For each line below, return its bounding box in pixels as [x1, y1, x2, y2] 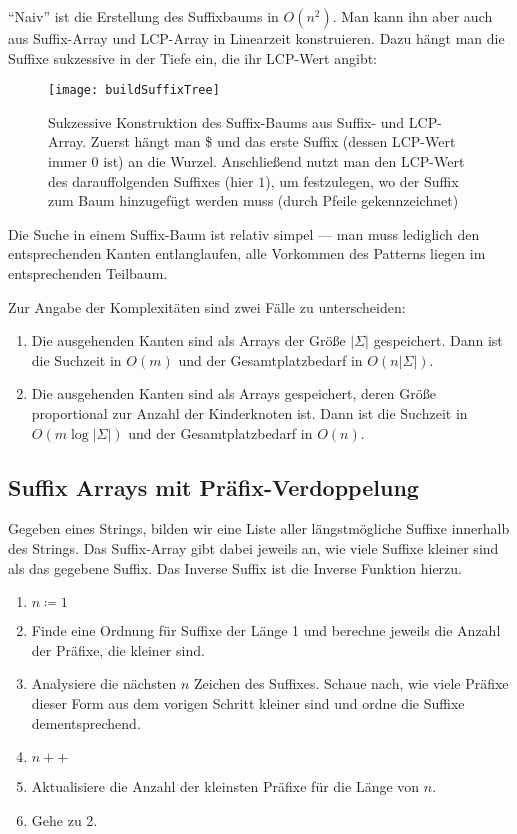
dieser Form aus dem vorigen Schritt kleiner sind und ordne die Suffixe [31, 692, 465, 713]
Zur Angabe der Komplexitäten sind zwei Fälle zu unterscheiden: [8, 296, 406, 317]
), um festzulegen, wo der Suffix [265, 170, 459, 191]
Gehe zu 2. [31, 809, 98, 830]
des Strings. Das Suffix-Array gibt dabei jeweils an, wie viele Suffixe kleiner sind [8, 537, 499, 558]
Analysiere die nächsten [31, 673, 177, 694]
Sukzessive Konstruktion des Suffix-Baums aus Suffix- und [48, 111, 405, 132]
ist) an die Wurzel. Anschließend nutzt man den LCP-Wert [103, 151, 465, 172]
